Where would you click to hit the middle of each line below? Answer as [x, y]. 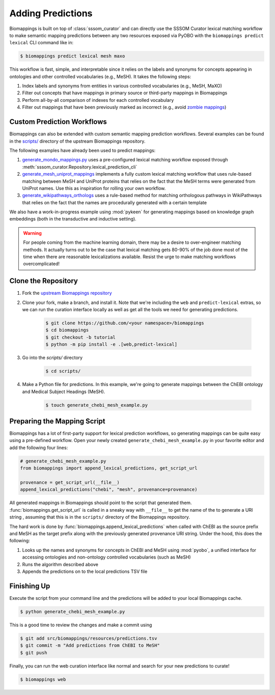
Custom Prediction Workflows [58, 122]
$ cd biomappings [67, 330]
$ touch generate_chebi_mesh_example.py [97, 405]
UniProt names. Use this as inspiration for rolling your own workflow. [94, 188]
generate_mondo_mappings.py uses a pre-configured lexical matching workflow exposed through [125, 160]
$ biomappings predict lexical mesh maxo [73, 56]
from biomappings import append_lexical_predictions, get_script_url [109, 468]
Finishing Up [30, 586]
